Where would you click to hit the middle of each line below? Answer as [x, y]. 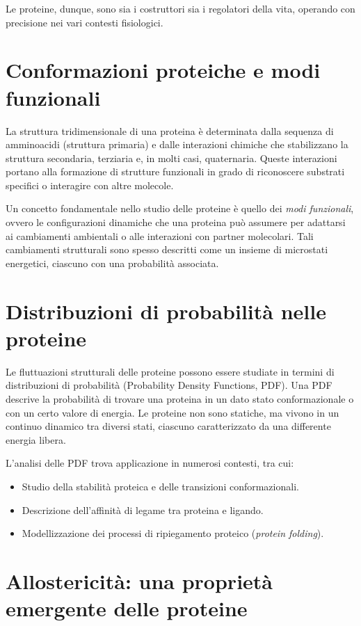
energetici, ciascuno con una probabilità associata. [112, 263]
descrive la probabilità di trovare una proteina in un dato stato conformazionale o [180, 398]
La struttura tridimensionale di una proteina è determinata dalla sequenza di [170, 130]
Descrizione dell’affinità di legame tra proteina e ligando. [143, 509]
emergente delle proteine [127, 608]
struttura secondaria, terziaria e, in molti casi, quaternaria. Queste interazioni [171, 158]
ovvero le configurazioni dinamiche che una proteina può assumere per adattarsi [176, 222]
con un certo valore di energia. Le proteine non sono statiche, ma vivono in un [173, 412]
